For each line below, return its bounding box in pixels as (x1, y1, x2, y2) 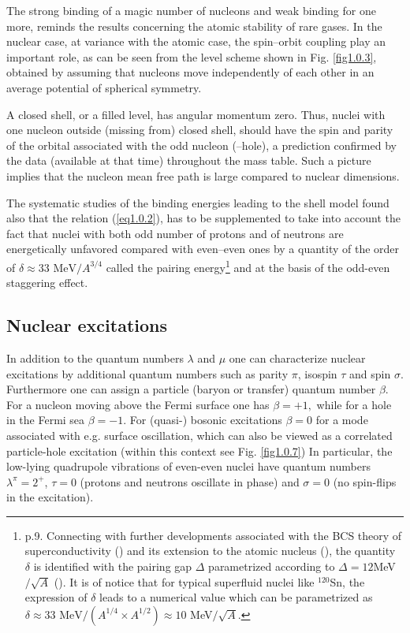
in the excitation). (6, 489, 94, 505)
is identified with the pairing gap (33, 558, 192, 575)
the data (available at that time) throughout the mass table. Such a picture (6, 152, 371, 169)
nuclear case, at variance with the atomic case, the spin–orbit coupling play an (6, 33, 386, 50)
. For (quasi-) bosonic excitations (123, 411, 282, 428)
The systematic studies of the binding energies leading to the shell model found (6, 194, 389, 210)
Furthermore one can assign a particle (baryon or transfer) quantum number (6, 381, 376, 397)
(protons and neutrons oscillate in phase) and (80, 473, 300, 490)
